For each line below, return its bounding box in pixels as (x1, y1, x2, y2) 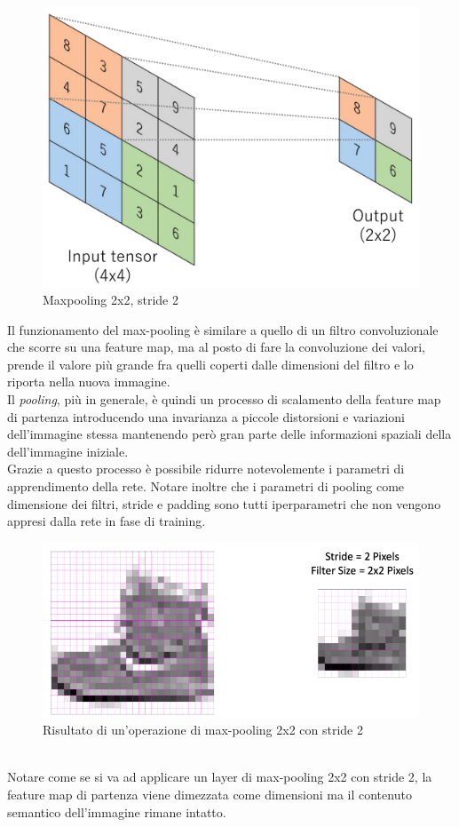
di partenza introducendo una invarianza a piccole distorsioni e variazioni (7, 407, 405, 425)
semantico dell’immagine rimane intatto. (7, 802, 226, 821)
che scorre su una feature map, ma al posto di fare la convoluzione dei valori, (7, 338, 425, 356)
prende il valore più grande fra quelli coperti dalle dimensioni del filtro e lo (7, 354, 414, 373)
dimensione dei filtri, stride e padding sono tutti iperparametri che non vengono (7, 494, 441, 513)
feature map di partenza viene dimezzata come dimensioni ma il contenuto (7, 784, 412, 803)
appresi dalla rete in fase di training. (7, 512, 206, 530)
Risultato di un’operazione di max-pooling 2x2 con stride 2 (43, 720, 363, 739)
